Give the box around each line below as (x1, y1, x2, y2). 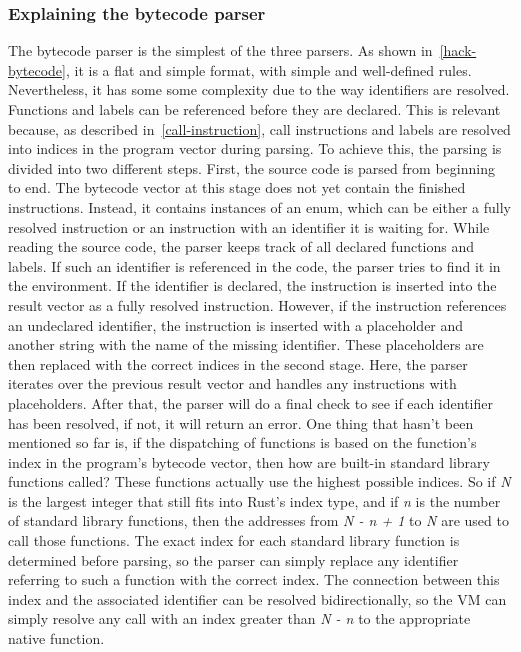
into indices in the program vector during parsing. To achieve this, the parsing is (8, 138, 502, 159)
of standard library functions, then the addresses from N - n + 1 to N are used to (8, 510, 509, 531)
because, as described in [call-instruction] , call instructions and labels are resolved (8, 118, 511, 139)
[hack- (439, 40, 477, 61)
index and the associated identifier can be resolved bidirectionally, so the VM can (8, 588, 507, 609)
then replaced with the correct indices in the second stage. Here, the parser (8, 353, 468, 374)
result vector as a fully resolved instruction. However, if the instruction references (8, 294, 507, 315)
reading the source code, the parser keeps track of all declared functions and (8, 236, 475, 257)
